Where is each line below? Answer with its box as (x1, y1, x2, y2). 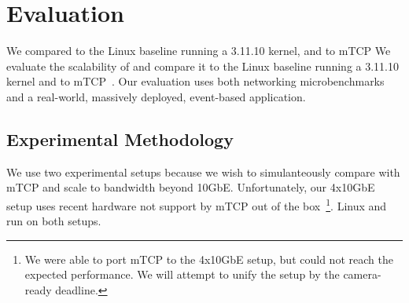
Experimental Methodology (6, 126, 234, 151)
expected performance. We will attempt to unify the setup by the (24, 266, 340, 283)
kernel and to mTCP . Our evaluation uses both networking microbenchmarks (6, 73, 385, 89)
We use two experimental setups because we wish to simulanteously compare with (6, 163, 400, 180)
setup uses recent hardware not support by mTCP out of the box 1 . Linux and (6, 195, 387, 214)
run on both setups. (6, 213, 101, 229)
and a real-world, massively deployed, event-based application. (6, 88, 306, 104)
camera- (343, 266, 381, 283)
